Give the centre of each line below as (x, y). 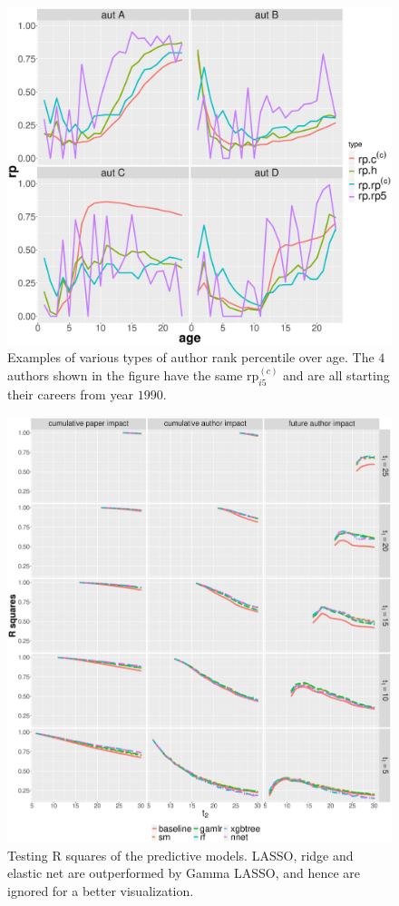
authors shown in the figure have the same (125, 375)
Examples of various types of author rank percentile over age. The (191, 357)
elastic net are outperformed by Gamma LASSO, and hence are (184, 873)
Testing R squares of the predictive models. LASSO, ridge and (180, 855)
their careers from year (71, 394)
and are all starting (336, 375)
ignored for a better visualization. (101, 891)
